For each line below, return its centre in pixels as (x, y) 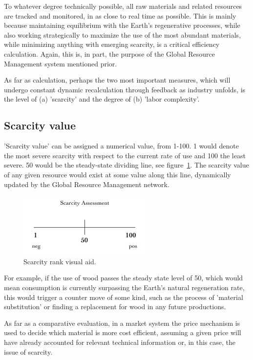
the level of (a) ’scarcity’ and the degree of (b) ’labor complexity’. (102, 99)
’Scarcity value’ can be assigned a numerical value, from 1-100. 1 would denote (121, 146)
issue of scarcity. (28, 351)
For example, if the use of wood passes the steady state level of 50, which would (124, 278)
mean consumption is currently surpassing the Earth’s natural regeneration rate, (124, 287)
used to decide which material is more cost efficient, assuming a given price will (123, 332)
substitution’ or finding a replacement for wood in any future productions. (115, 307)
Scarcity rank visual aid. (60, 261)
